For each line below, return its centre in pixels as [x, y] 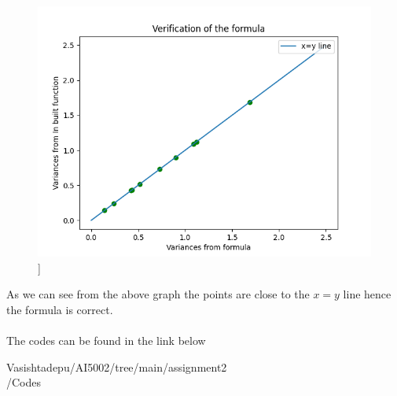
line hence [367, 294]
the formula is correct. [60, 309]
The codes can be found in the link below [106, 340]
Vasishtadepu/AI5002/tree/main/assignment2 [117, 366]
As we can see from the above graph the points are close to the [158, 294]
